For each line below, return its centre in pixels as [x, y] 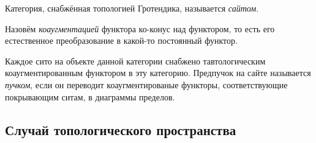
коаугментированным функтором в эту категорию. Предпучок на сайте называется [158, 73]
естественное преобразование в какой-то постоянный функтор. [121, 40]
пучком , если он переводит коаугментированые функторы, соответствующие [146, 84]
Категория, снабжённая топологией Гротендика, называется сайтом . [132, 8]
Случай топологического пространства [121, 129]
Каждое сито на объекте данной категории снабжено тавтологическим [135, 61]
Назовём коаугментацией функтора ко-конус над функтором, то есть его [140, 28]
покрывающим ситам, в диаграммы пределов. [90, 96]
